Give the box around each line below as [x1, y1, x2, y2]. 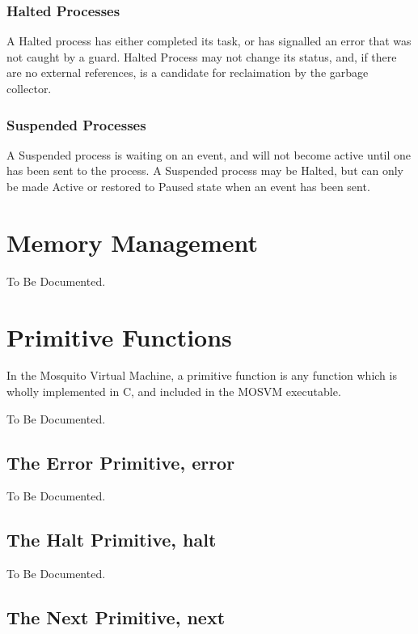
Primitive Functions [6, 320, 232, 353]
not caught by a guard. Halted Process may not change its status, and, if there [6, 48, 397, 65]
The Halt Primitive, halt [6, 527, 217, 552]
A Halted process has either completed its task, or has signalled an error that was [6, 32, 412, 49]
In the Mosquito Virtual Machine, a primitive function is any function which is [6, 367, 397, 384]
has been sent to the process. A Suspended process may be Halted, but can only [6, 162, 403, 179]
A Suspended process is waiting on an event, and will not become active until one [6, 146, 412, 163]
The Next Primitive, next [6, 605, 226, 630]
